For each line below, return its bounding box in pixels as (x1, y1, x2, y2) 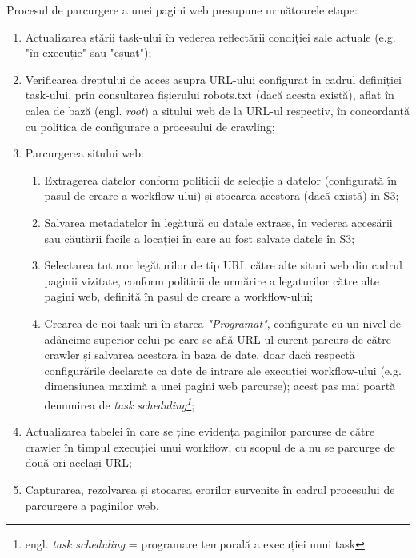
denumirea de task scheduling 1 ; (44, 393, 195, 413)
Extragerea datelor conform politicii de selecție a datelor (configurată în (44, 171, 397, 188)
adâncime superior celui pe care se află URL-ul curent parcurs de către (44, 330, 391, 347)
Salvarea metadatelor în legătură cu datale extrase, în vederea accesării (44, 213, 393, 230)
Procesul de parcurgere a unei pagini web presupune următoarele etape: (6, 2, 358, 18)
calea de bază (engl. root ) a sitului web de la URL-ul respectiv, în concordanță (25, 102, 410, 118)
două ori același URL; (25, 454, 132, 471)
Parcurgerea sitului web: (25, 145, 144, 161)
